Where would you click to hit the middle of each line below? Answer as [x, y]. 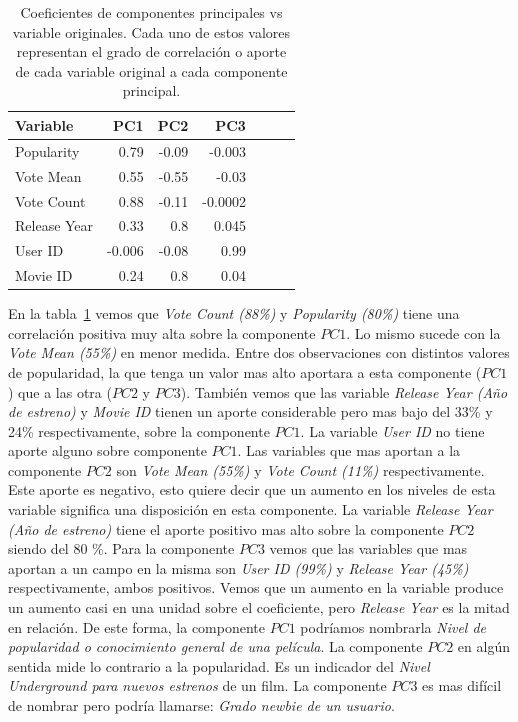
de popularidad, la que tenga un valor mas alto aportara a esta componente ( [245, 371]
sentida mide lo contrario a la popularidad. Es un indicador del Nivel [219, 665]
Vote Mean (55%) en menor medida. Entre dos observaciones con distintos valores [259, 352]
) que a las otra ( [60, 391]
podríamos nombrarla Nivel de [393, 626]
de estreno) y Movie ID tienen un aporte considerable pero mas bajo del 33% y [250, 411]
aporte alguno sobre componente [107, 450]
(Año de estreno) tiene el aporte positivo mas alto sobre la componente [226, 528]
